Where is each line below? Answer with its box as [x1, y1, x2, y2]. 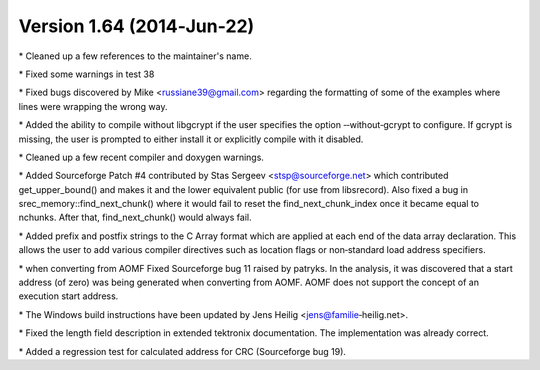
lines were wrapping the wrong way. [18, 100, 169, 112]
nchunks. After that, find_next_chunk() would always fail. [18, 211, 252, 224]
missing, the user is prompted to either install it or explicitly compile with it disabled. [18, 133, 364, 145]
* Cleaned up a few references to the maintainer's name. [18, 50, 252, 62]
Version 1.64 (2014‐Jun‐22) [18, 15, 255, 37]
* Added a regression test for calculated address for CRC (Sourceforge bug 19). [18, 345, 347, 357]
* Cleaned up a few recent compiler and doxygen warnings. [18, 151, 265, 163]
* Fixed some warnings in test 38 [18, 68, 155, 80]
